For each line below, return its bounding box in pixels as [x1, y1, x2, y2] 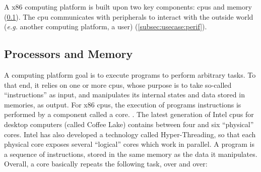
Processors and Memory [4, 46, 133, 62]
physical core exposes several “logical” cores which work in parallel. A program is [4, 139, 254, 149]
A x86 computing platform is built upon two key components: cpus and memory [4, 2, 252, 12]
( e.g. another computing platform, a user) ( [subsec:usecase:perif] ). [4, 21, 207, 32]
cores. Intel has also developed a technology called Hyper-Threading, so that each [4, 129, 256, 139]
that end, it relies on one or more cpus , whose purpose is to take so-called [4, 79, 232, 90]
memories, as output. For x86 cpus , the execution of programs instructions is [4, 99, 241, 109]
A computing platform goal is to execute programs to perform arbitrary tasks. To [4, 69, 256, 80]
